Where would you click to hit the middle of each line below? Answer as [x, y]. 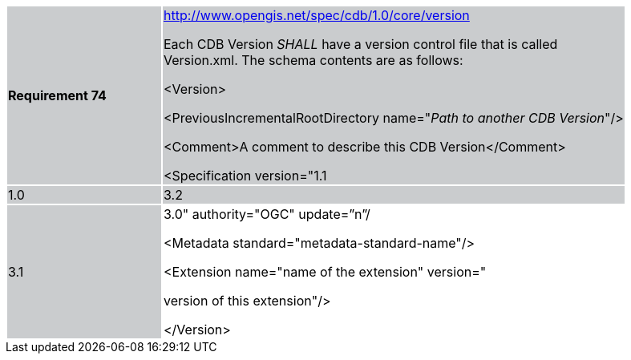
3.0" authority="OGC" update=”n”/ [267, 214]
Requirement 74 [57, 95]
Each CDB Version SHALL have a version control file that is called [361, 44]
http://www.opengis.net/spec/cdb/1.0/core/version [317, 15]
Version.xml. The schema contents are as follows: [313, 60]
